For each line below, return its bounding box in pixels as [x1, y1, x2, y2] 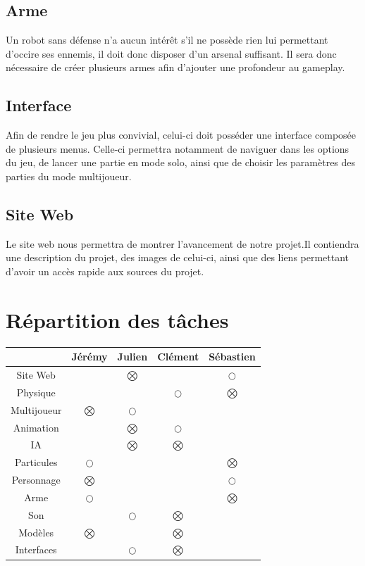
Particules [14, 455, 58, 470]
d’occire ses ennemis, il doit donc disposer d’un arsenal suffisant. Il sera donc [6, 46, 337, 61]
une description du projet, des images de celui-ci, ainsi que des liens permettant [6, 250, 349, 265]
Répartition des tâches [6, 305, 229, 334]
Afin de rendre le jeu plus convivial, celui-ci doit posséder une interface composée [6, 127, 357, 142]
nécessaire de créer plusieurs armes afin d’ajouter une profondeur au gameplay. [6, 60, 345, 75]
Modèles [18, 524, 54, 539]
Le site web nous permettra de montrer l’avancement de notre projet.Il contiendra [6, 236, 359, 251]
